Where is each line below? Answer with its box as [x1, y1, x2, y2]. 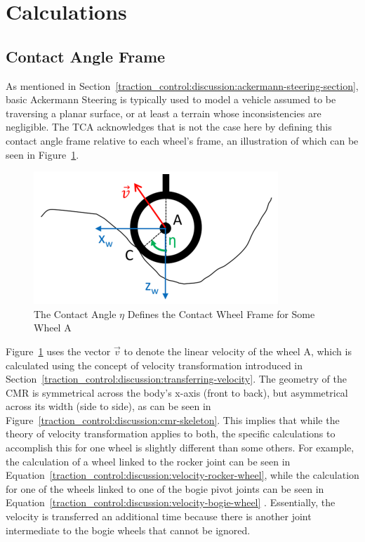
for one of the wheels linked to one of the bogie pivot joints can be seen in [6, 481, 324, 496]
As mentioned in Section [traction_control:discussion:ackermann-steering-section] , [6, 78, 359, 93]
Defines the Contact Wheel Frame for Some [127, 306, 315, 321]
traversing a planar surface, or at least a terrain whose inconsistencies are [6, 105, 321, 120]
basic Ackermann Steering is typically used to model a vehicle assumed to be [6, 92, 336, 107]
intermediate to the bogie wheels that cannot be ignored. [6, 522, 251, 537]
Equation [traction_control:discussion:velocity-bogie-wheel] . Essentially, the [6, 495, 336, 510]
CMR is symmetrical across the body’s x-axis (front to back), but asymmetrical [6, 385, 348, 399]
